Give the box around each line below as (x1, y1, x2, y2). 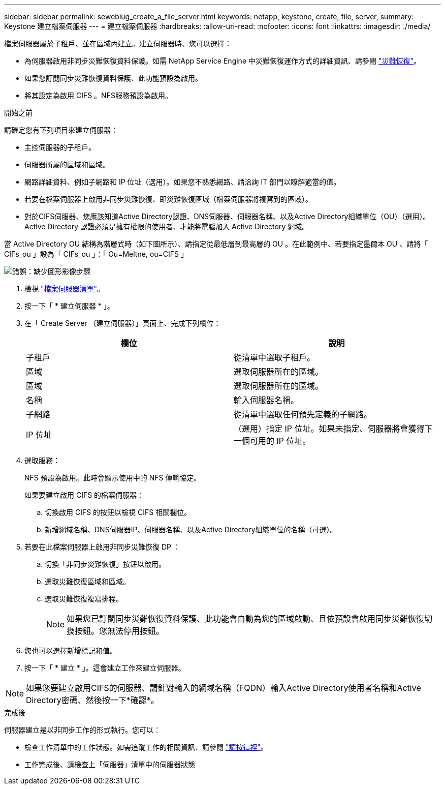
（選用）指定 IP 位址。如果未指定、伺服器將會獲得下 (234, 423, 433, 434)
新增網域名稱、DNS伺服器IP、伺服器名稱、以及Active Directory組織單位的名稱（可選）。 (45, 525, 337, 534)
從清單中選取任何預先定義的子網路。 (234, 409, 372, 419)
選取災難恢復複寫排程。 (45, 594, 123, 603)
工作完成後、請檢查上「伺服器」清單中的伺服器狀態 (24, 760, 195, 769)
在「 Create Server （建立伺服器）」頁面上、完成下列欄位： (24, 319, 221, 327)
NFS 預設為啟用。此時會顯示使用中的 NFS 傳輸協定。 (24, 473, 201, 482)
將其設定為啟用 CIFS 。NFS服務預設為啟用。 (24, 91, 172, 100)
